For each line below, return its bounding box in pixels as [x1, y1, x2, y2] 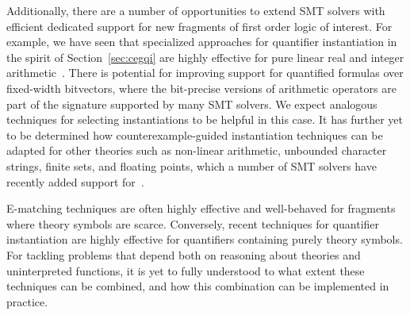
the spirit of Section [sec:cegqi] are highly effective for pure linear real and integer [6, 48, 404, 65]
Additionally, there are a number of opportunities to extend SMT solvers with [6, 2, 385, 18]
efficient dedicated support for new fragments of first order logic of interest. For [6, 17, 393, 34]
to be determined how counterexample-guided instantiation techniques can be [6, 126, 383, 143]
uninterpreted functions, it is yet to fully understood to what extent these [6, 262, 365, 279]
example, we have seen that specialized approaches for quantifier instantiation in [6, 33, 397, 50]
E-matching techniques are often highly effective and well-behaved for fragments [6, 200, 396, 217]
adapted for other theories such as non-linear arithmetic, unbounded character [6, 142, 387, 159]
